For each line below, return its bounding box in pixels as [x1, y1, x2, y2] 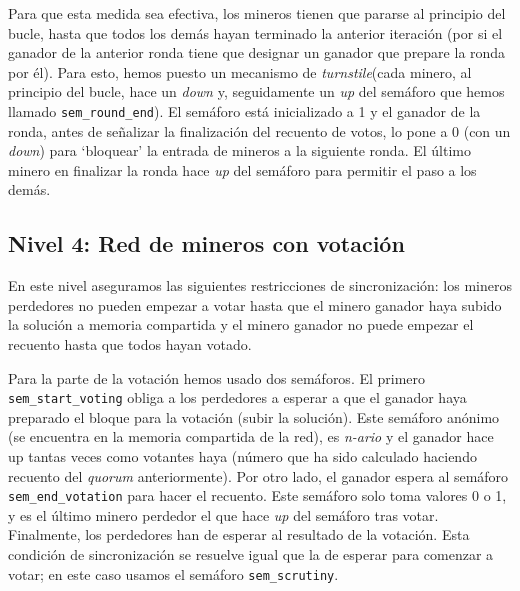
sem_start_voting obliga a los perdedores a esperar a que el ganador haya [8, 387, 467, 408]
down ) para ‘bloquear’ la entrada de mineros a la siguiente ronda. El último [8, 140, 471, 161]
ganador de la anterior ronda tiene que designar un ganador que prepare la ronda [8, 42, 506, 63]
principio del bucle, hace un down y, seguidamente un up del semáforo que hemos [8, 81, 505, 102]
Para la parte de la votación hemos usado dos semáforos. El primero [8, 367, 426, 388]
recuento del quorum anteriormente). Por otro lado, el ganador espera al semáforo [8, 465, 509, 486]
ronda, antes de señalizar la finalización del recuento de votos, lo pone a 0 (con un [8, 120, 511, 141]
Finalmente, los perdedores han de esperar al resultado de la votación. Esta [8, 524, 470, 545]
